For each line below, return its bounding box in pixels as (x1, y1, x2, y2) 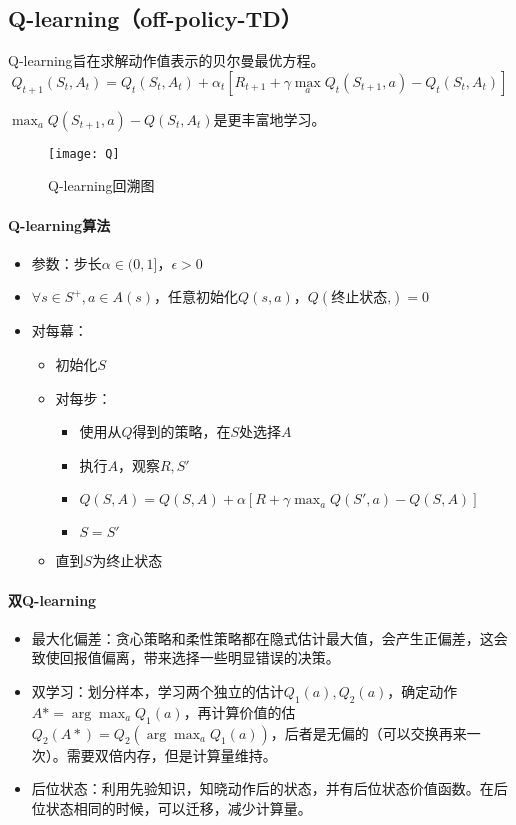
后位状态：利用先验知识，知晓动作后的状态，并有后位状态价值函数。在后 (31, 778, 508, 799)
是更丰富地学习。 (213, 108, 326, 129)
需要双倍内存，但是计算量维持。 (66, 744, 277, 765)
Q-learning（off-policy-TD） (8, 3, 302, 34)
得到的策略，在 (132, 421, 231, 442)
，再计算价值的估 (183, 701, 296, 722)
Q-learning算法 (8, 214, 111, 235)
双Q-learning (8, 589, 97, 610)
